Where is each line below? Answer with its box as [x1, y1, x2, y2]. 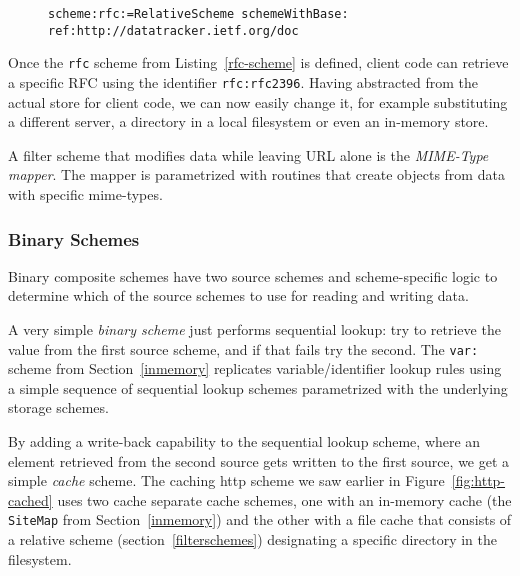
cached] [8, 489, 53, 510]
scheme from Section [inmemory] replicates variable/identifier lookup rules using [8, 358, 502, 379]
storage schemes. [8, 397, 109, 418]
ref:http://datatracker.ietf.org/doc [48, 23, 299, 38]
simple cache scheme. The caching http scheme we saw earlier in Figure [8, 470, 445, 491]
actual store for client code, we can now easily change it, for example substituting [8, 91, 508, 112]
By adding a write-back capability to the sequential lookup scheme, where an [8, 431, 481, 452]
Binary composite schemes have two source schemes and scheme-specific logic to [8, 265, 498, 286]
